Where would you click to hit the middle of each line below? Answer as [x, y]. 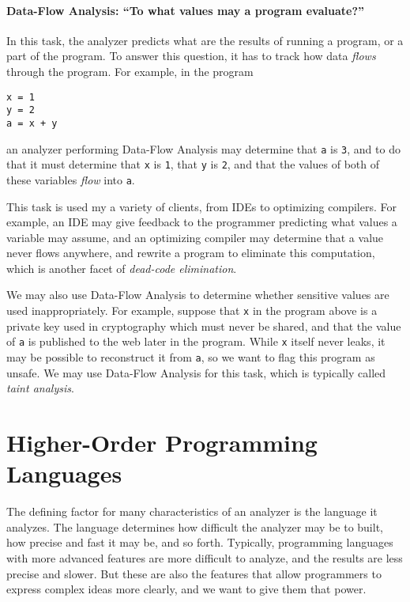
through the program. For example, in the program [130, 71]
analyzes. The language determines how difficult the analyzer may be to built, [195, 526]
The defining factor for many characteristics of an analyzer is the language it [192, 511]
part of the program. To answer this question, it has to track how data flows [191, 56]
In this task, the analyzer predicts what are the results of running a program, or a [205, 40]
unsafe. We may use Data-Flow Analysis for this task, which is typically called [196, 372]
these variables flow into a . [71, 179]
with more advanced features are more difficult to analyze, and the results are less [205, 557]
